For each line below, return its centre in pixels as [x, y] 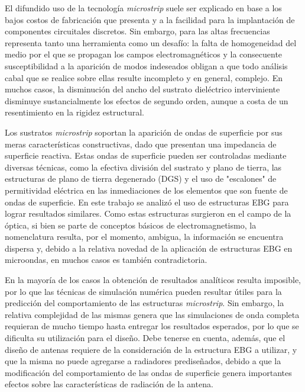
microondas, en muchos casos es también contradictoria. [106, 260]
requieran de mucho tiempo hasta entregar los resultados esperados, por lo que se [152, 326]
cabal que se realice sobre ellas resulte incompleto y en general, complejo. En [144, 77]
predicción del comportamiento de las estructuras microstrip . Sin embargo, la [145, 303]
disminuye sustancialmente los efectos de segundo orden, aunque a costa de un [147, 100]
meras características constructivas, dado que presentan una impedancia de [141, 144]
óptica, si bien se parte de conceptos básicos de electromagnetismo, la [131, 225]
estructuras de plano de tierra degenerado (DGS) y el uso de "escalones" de [141, 179]
